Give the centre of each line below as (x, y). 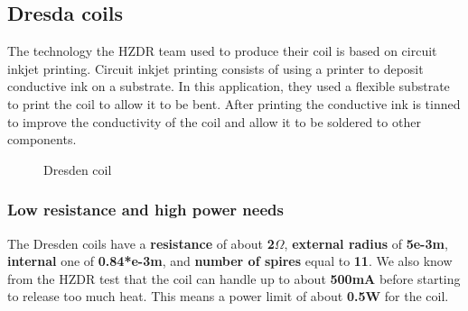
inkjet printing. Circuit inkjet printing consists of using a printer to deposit (215, 68)
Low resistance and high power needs (145, 210)
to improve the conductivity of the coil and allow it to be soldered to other (214, 121)
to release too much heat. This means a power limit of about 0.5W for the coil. (228, 296)
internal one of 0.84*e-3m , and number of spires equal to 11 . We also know (230, 261)
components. (42, 139)
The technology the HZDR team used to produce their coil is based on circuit (222, 51)
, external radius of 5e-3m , (366, 243)
